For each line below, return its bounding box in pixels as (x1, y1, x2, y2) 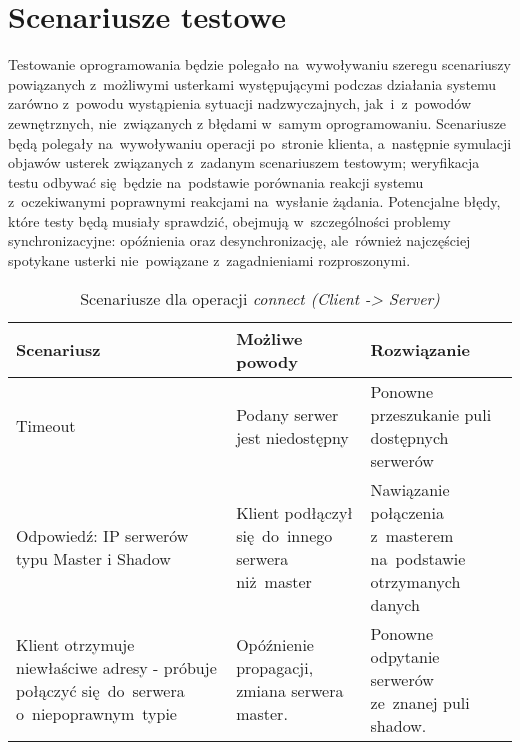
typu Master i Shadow (16, 546, 171, 570)
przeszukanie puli (370, 402, 492, 426)
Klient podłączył (236, 500, 353, 524)
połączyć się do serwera (16, 679, 185, 703)
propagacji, (236, 656, 314, 680)
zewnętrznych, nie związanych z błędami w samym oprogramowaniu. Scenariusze (8, 112, 507, 133)
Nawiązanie (370, 477, 450, 501)
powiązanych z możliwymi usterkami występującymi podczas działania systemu (8, 73, 497, 94)
